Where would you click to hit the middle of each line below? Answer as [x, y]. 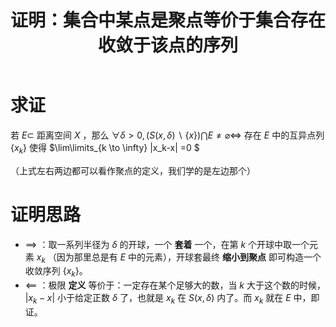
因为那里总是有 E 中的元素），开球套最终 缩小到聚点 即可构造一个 [189, 257]
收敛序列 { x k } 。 [56, 272]
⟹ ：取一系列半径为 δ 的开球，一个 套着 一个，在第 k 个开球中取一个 [167, 244]
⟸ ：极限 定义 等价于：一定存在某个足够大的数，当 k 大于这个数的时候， [175, 285]
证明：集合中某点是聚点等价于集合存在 [168, 20]
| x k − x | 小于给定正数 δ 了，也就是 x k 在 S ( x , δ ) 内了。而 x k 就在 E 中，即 [172, 299]
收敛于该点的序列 [167, 45]
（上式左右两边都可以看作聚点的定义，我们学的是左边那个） [133, 170]
